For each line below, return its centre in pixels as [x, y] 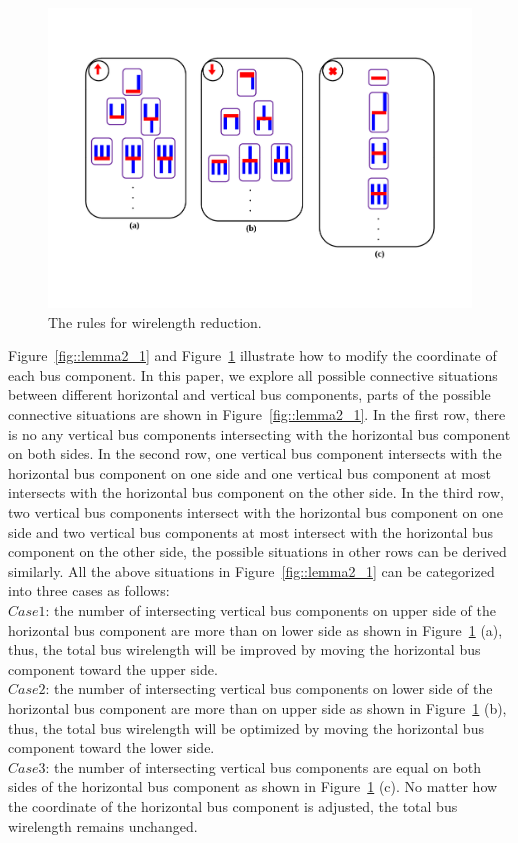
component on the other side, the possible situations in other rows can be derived [257, 551]
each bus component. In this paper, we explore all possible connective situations [253, 374]
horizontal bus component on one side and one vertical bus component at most [249, 472]
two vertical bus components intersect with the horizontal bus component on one [256, 512]
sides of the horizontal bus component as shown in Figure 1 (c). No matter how [253, 786]
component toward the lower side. [111, 747]
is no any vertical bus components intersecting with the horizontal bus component [259, 433]
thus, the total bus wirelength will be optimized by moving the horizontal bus [246, 727]
